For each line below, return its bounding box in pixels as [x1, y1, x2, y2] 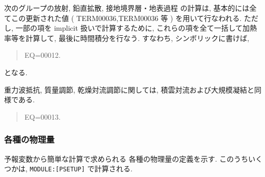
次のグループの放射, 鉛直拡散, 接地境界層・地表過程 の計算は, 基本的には [4, 3, 250, 13]
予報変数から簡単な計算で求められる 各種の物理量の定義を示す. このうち [4, 153, 249, 164]
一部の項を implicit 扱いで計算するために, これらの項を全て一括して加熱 [15, 23, 257, 33]
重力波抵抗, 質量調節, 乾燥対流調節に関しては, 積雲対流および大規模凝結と [4, 84, 254, 95]
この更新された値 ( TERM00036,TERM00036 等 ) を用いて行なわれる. [11, 12, 242, 23]
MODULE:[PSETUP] [30, 166, 85, 173]
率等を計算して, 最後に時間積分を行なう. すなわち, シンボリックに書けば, [4, 32, 250, 43]
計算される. [94, 163, 132, 174]
